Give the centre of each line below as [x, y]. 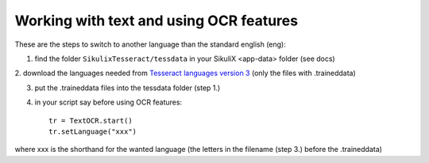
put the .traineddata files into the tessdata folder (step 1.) [128, 88]
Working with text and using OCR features [156, 21]
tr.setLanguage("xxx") [93, 131]
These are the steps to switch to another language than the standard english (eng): [150, 44]
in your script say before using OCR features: [108, 102]
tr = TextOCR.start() [91, 120]
